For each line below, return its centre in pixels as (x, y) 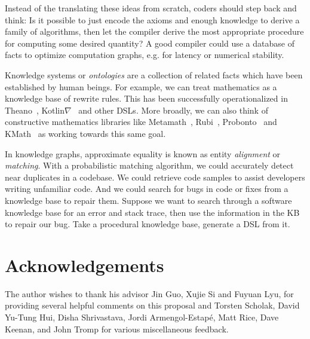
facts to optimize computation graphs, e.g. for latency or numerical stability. (145, 55)
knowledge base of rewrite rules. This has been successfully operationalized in (146, 98)
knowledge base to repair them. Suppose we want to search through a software (148, 200)
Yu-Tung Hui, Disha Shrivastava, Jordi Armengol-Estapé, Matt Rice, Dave (142, 317)
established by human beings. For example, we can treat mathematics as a (141, 86)
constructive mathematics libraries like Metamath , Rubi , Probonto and (141, 122)
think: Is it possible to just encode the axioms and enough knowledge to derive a (152, 19)
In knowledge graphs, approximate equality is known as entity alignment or (143, 153)
